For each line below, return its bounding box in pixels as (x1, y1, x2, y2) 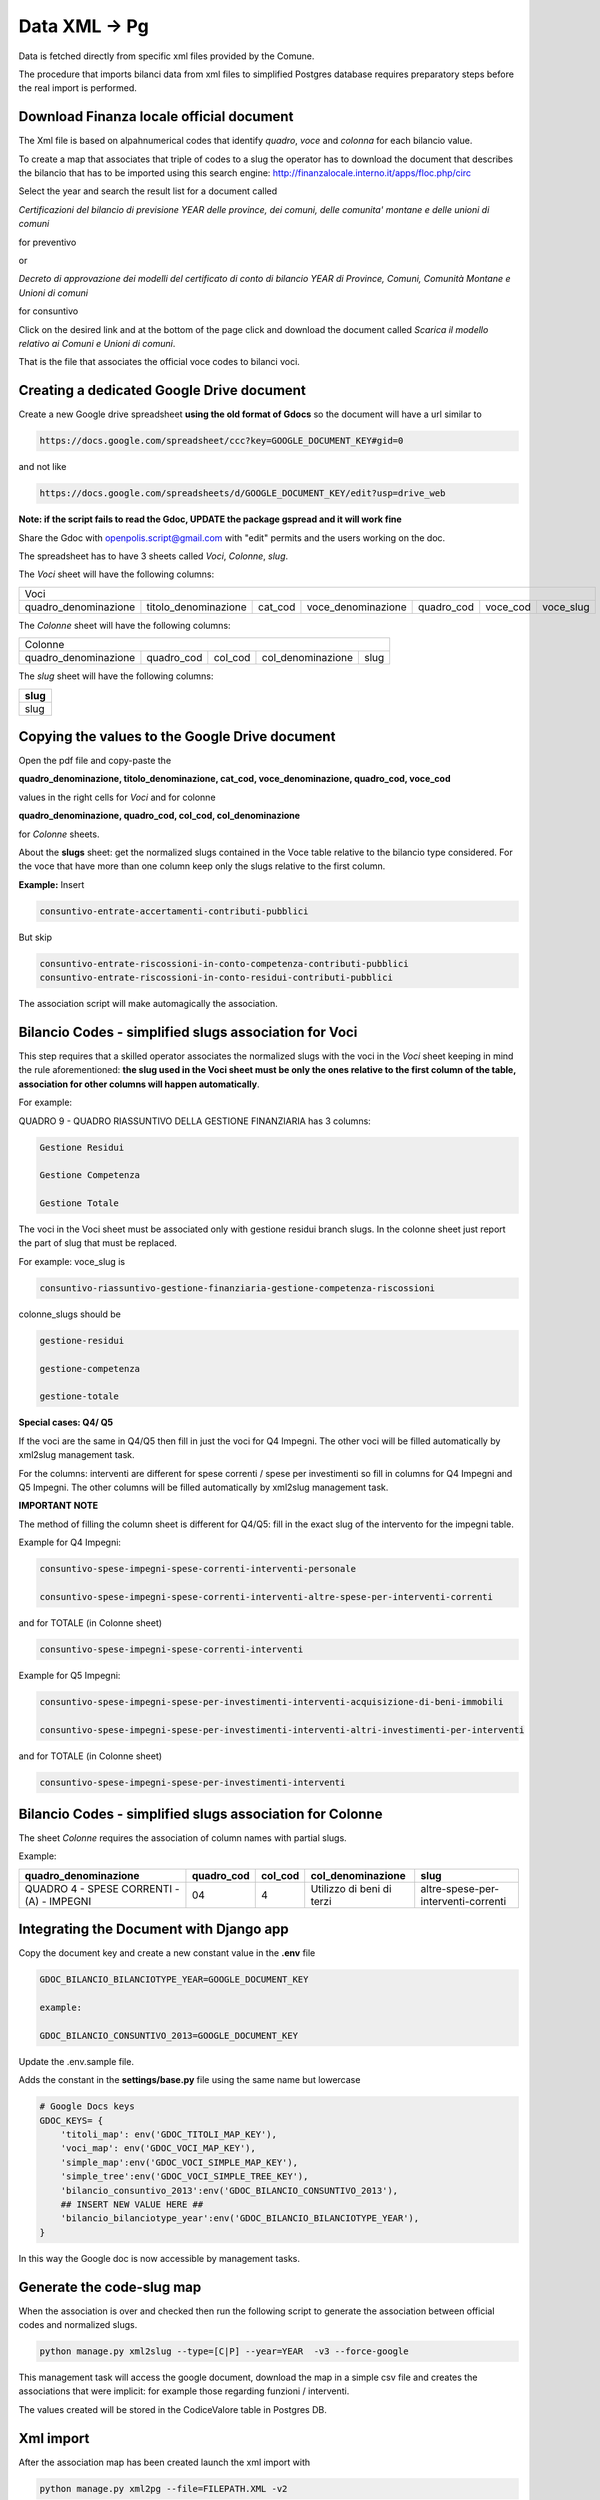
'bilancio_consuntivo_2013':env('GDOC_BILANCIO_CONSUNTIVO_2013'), (60, 2185, 399, 2196)
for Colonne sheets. (18, 828, 100, 840)
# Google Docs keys (39, 2101, 135, 2112)
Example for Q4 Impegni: (18, 1536, 122, 1549)
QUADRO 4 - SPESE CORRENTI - (24, 1881, 180, 1895)
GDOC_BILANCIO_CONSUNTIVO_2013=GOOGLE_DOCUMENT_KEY (39, 2030, 299, 2041)
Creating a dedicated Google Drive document (18, 382, 307, 399)
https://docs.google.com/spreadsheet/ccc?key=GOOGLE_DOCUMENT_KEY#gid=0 (39, 435, 404, 447)
